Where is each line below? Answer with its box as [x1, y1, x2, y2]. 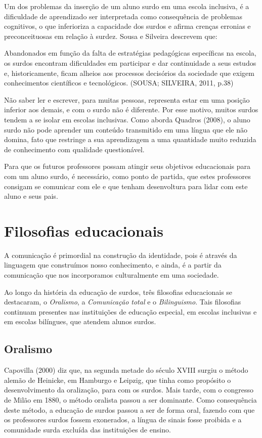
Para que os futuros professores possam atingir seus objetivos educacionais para [4, 161, 250, 171]
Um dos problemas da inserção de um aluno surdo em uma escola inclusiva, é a [4, 1, 249, 11]
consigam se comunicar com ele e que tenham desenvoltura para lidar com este [4, 181, 248, 191]
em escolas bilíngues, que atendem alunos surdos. [4, 316, 156, 327]
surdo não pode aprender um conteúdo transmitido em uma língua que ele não [4, 124, 247, 135]
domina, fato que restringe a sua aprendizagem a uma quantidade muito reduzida [4, 134, 256, 145]
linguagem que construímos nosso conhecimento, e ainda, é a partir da [4, 259, 222, 270]
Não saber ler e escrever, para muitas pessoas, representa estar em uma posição [4, 94, 250, 105]
